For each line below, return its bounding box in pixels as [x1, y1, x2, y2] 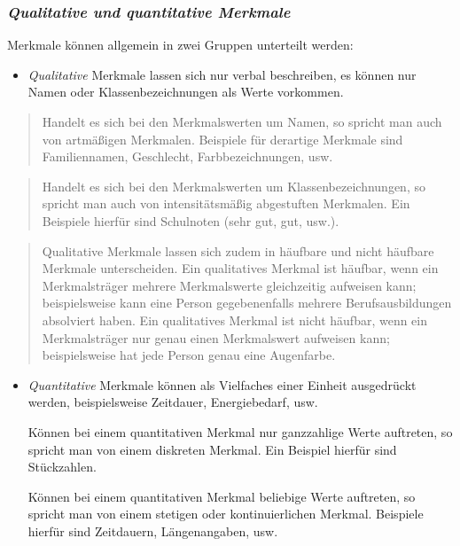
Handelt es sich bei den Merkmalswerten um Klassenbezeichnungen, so [42, 176, 425, 195]
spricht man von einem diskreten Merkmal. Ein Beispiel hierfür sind [27, 440, 397, 458]
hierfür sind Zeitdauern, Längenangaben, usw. [27, 521, 278, 540]
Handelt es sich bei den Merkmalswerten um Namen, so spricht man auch [42, 113, 442, 130]
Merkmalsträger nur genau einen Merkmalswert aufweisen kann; [42, 328, 390, 347]
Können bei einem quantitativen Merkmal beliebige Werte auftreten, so [27, 487, 416, 505]
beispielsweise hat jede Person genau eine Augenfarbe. [42, 346, 336, 364]
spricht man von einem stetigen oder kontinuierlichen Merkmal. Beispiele [27, 504, 424, 523]
